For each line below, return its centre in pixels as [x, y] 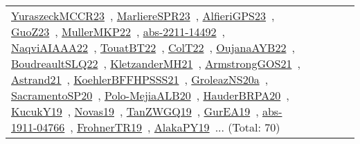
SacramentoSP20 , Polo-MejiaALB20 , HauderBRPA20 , [150, 95]
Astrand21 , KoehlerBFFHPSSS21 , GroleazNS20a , [140, 79]
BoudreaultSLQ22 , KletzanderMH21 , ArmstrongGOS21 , [156, 63]
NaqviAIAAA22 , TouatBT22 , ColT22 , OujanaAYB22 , [153, 47]
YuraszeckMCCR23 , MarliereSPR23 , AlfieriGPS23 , [143, 16]
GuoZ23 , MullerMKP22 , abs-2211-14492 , [118, 31]
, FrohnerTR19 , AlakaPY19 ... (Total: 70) [175, 127]
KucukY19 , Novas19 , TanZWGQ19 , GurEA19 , [135, 111]
